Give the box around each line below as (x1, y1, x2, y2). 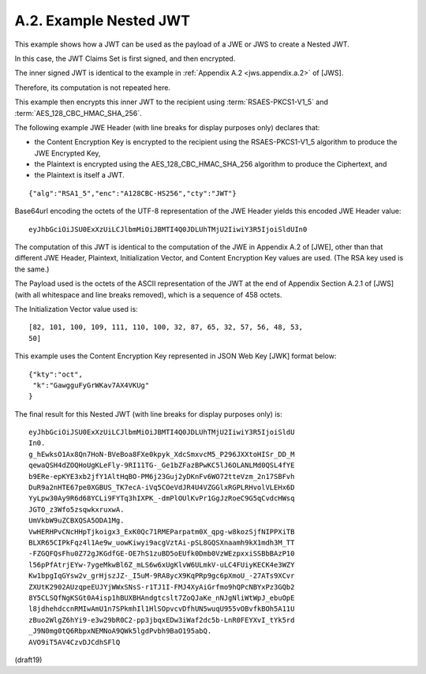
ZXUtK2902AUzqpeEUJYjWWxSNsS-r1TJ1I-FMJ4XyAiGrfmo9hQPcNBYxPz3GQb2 (28, 582, 295, 591)
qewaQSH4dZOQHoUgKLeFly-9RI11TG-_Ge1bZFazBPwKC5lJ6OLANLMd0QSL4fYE (28, 461, 295, 470)
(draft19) (14, 655, 43, 665)
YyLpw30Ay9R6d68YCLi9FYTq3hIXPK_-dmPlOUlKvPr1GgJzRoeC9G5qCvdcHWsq (28, 494, 295, 503)
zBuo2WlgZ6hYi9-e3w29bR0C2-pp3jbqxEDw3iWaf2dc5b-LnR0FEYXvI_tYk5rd (28, 616, 295, 624)
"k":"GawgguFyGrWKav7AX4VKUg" (32, 380, 150, 390)
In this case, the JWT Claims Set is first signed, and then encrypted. (14, 54, 236, 63)
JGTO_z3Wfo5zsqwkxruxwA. (28, 505, 125, 514)
